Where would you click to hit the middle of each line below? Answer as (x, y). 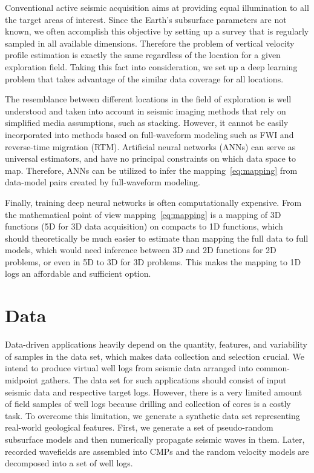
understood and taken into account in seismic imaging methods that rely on (146, 111)
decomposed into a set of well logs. (69, 463)
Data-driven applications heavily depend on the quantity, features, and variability (156, 344)
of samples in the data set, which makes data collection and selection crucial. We (155, 356)
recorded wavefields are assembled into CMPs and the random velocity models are (157, 451)
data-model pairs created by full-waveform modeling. (103, 182)
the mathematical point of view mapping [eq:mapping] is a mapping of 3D (143, 214)
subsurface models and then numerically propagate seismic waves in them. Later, (155, 439)
